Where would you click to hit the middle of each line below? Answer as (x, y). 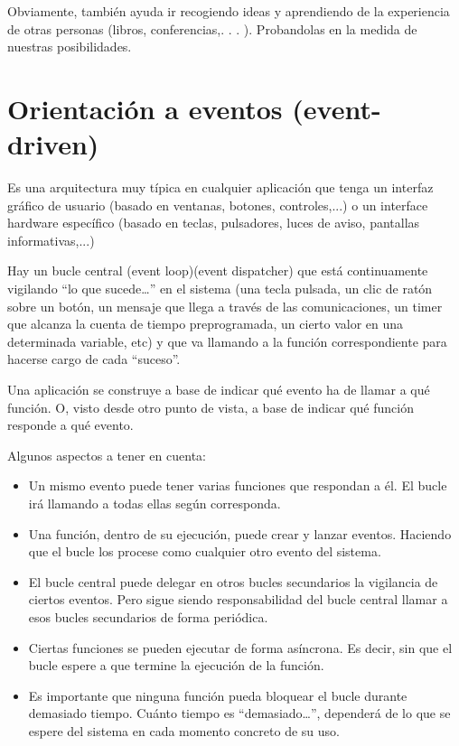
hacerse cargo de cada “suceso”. (94, 359)
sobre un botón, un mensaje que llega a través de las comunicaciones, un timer (225, 306)
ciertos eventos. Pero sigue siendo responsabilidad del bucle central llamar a (238, 599)
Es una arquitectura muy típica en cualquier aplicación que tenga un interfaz (220, 187)
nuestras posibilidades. (70, 47)
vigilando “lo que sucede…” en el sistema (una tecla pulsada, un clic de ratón (220, 289)
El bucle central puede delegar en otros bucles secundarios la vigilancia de (233, 581)
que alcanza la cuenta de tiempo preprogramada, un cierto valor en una (206, 324)
